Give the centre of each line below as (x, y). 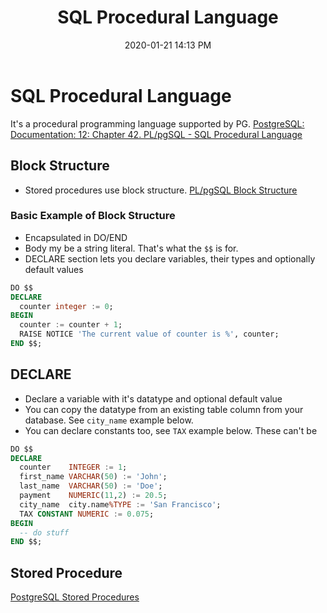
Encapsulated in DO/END (76, 237)
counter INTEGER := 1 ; (73, 467)
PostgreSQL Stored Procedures (75, 597)
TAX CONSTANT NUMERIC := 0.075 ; (87, 514)
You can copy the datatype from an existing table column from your (164, 409)
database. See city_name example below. (109, 420)
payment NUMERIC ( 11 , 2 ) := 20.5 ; (93, 496)
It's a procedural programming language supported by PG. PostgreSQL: (157, 123)
